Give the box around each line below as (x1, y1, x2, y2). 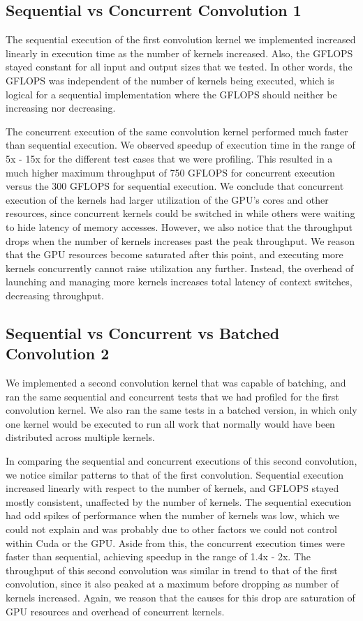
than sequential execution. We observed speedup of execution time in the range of (6, 137, 355, 152)
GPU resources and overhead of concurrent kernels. (6, 604, 225, 618)
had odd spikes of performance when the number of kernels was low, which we (6, 508, 339, 523)
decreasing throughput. (6, 287, 104, 302)
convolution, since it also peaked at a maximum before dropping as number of (6, 576, 339, 591)
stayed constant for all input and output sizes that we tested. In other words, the (6, 59, 353, 74)
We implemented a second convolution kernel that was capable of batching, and (6, 375, 346, 390)
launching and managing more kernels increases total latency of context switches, (6, 274, 353, 289)
